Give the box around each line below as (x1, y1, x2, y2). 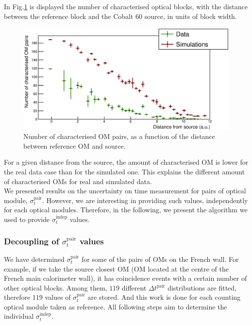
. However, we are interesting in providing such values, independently (42, 195, 248, 205)
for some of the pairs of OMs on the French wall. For (81, 254, 239, 264)
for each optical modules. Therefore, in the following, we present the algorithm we (4, 205, 248, 215)
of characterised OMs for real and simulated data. (4, 176, 152, 186)
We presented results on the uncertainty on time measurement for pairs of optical (4, 186, 246, 196)
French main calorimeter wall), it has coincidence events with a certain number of (4, 273, 247, 283)
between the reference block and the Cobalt (4, 11, 134, 21)
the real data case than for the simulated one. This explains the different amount (4, 167, 245, 177)
